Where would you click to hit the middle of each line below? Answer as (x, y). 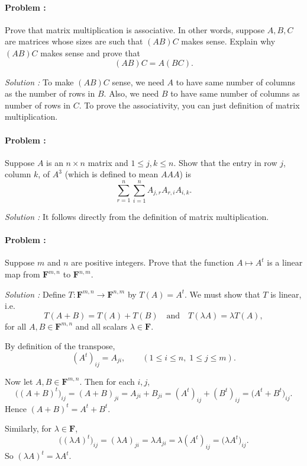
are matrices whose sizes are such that (74, 41)
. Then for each (107, 381)
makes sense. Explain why (228, 41)
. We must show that (222, 294)
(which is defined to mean (112, 174)
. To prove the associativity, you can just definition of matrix (189, 105)
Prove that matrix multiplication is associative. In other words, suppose (135, 29)
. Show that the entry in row (225, 162)
